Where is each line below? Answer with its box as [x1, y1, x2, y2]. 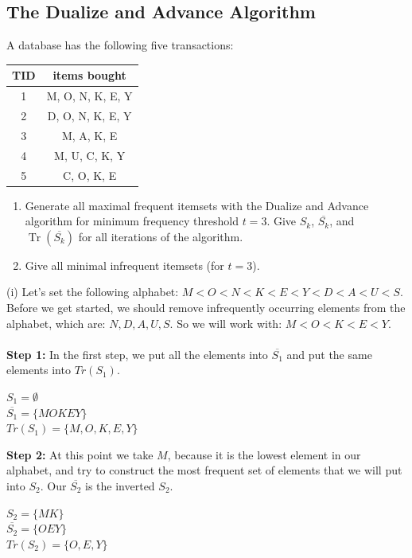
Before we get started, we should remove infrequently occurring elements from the [6, 299, 406, 315]
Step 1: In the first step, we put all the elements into [6, 345, 268, 362]
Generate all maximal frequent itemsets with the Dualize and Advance [25, 197, 369, 213]
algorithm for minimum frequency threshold [25, 213, 239, 229]
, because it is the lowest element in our [167, 446, 361, 462]
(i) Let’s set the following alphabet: [6, 283, 179, 300]
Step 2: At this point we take [6, 446, 154, 462]
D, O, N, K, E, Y [47, 107, 132, 123]
